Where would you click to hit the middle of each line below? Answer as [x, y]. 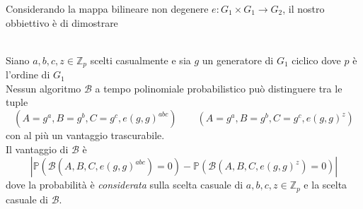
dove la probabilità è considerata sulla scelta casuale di [125, 185]
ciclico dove [316, 60]
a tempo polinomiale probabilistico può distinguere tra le [219, 88]
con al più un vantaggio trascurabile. [85, 135]
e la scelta [325, 185]
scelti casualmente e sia [140, 60]
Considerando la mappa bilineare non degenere [107, 8]
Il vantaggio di [37, 149]
